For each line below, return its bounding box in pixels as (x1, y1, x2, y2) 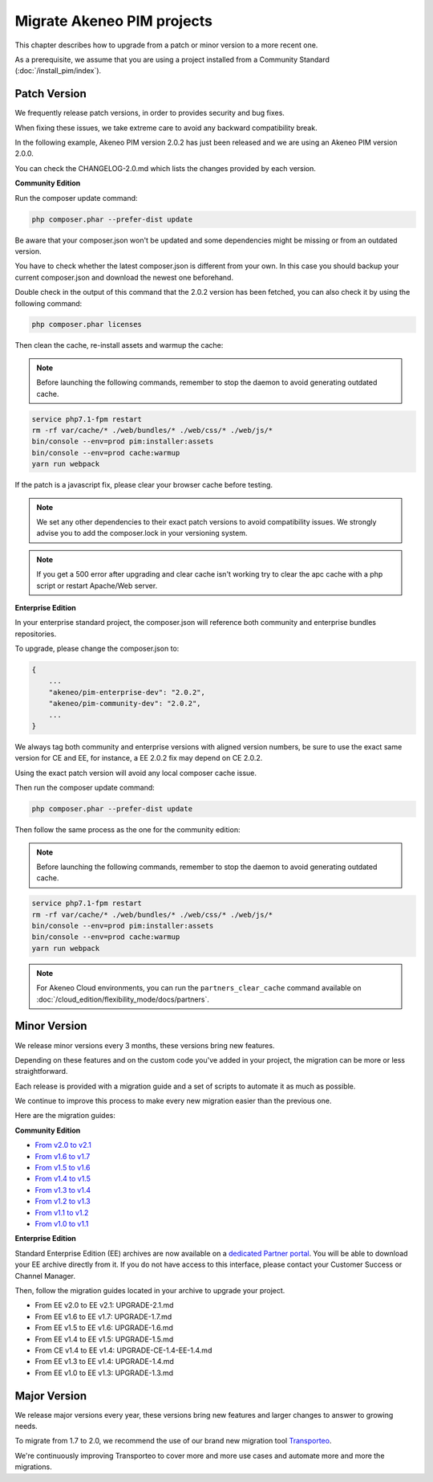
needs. (14, 1421, 38, 1431)
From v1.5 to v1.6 (34, 1163, 91, 1173)
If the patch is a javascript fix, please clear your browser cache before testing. (14, 480, 273, 490)
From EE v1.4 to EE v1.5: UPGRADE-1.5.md (34, 1334, 174, 1344)
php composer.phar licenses (31, 320, 142, 329)
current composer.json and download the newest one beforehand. (14, 272, 234, 282)
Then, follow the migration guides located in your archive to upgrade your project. (14, 1285, 285, 1295)
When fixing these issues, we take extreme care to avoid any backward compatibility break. (14, 123, 318, 133)
